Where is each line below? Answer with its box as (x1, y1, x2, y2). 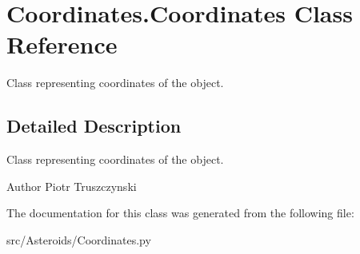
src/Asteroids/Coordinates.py (6, 231, 151, 248)
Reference (6, 28, 118, 61)
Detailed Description (6, 113, 182, 138)
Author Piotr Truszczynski (6, 177, 137, 194)
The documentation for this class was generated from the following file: (6, 204, 354, 221)
